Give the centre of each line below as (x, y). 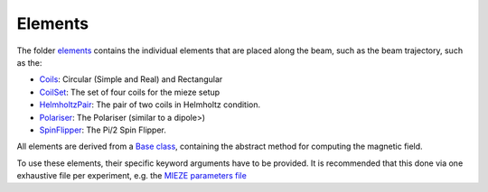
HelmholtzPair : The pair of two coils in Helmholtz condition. (150, 105)
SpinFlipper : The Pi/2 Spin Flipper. (103, 130)
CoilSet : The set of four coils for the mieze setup (130, 92)
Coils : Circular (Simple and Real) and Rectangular (131, 79)
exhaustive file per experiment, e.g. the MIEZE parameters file (132, 176)
